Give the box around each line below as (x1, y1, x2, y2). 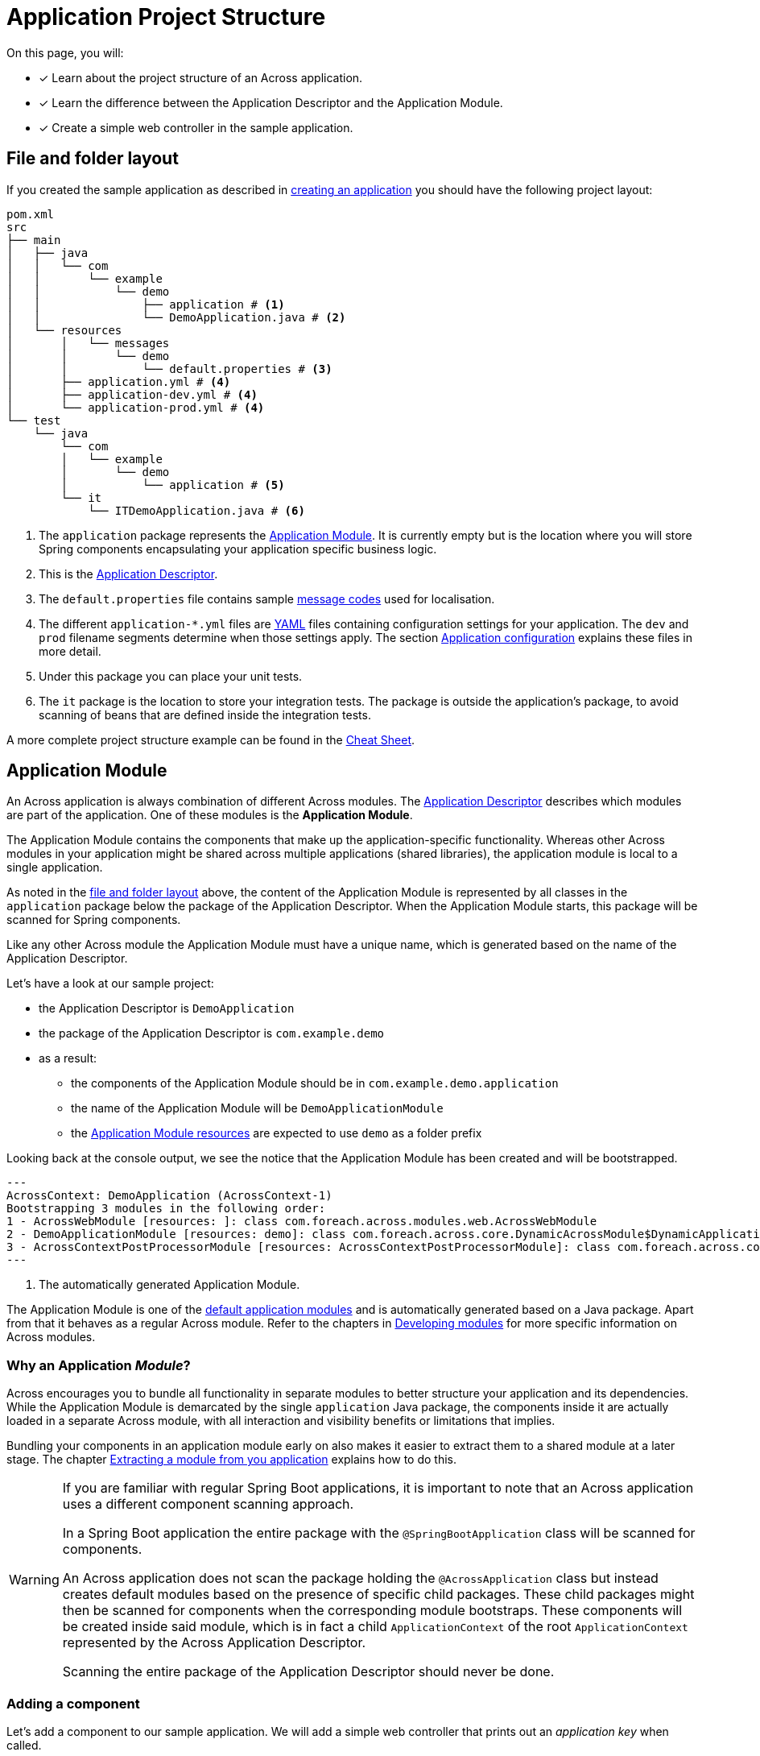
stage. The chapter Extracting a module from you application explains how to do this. (6, 1452, 457, 1467)
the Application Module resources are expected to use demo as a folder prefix (71, 1126, 482, 1141)
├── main (6, 233, 61, 246)
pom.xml (6, 207, 55, 221)
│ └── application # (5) (60, 478, 285, 491)
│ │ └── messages (6, 336, 170, 350)
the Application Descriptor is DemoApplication (39, 1001, 295, 1016)
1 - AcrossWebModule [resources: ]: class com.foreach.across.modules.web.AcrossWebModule (6, 1215, 597, 1228)
